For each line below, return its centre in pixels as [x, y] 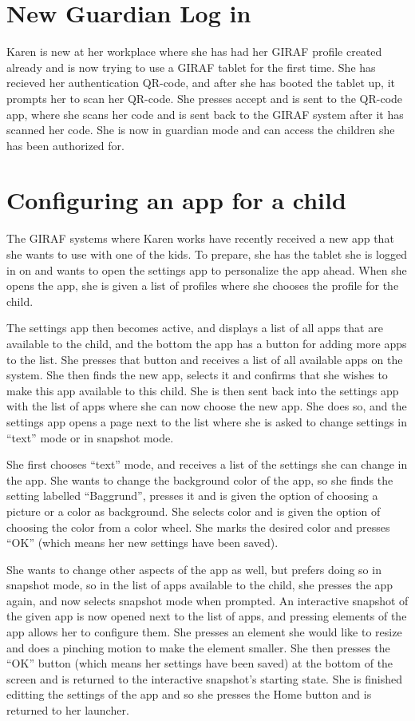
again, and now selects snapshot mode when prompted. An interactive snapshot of [207, 600]
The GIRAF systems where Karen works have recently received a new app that [200, 238]
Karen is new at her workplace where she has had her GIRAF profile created [194, 51]
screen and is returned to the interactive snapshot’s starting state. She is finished [204, 678]
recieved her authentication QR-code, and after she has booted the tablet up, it [201, 83]
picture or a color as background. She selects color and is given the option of [194, 511]
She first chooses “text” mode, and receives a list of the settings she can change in [207, 464]
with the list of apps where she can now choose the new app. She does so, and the [207, 406]
